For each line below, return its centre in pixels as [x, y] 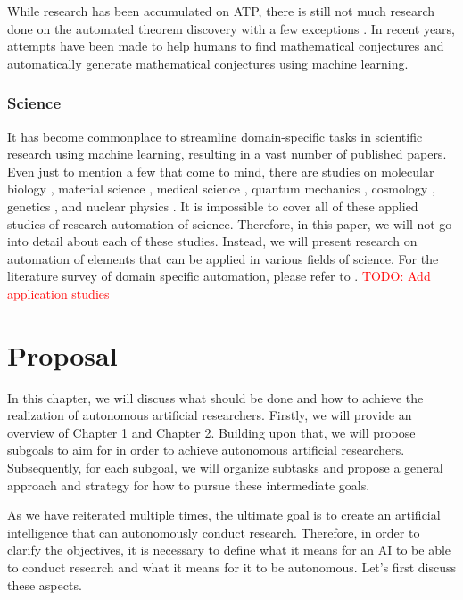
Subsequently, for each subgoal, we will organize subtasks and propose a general [225, 468]
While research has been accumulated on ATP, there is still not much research [221, 11]
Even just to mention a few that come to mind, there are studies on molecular [221, 171]
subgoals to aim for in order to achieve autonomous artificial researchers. [206, 450]
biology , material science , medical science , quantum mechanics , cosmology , [221, 189]
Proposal [62, 354]
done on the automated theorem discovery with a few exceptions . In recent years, [231, 28]
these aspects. [45, 584]
